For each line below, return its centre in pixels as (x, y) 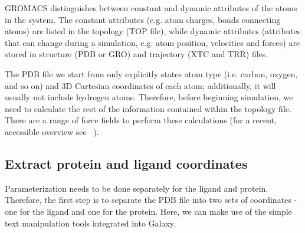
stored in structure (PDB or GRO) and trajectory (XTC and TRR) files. (137, 54)
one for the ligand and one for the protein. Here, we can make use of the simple (148, 211)
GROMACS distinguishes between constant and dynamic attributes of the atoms (151, 8)
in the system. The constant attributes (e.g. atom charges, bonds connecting (143, 19)
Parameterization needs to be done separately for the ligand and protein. (137, 188)
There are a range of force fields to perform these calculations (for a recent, (141, 120)
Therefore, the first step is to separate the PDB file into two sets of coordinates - (151, 200)
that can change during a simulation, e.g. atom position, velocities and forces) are (152, 42)
